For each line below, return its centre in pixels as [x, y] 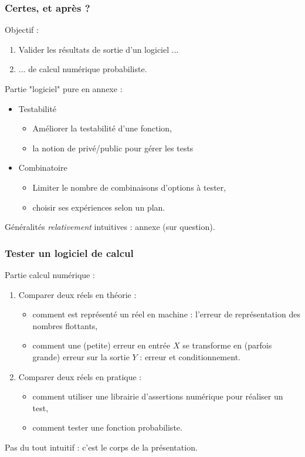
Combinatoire [43, 167]
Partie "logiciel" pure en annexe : [64, 89]
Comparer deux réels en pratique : [80, 376]
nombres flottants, [65, 325]
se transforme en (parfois [227, 345]
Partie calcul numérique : [50, 274]
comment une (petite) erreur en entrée [101, 345]
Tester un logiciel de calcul [69, 253]
